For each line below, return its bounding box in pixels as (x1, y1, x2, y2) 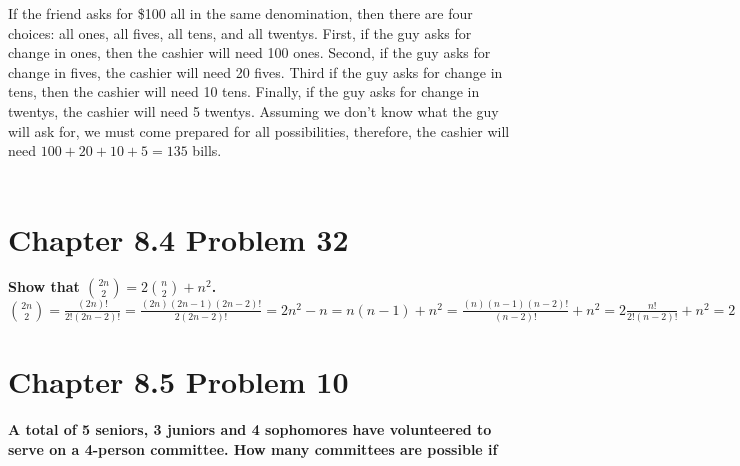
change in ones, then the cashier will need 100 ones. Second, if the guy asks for (8, 42, 491, 63)
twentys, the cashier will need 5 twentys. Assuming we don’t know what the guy (8, 100, 499, 121)
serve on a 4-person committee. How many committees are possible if (8, 438, 498, 459)
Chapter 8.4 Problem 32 (8, 218, 349, 259)
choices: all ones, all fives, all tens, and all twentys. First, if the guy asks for (8, 22, 472, 43)
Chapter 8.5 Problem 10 (8, 361, 349, 402)
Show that (8, 276, 80, 297)
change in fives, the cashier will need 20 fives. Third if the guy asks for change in (8, 61, 503, 82)
